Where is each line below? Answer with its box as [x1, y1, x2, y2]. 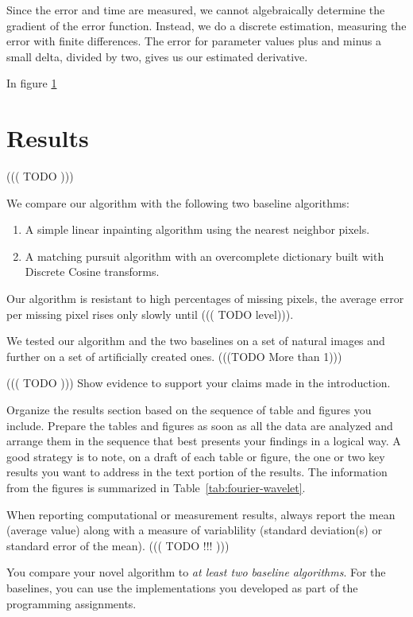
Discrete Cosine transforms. [25, 263, 160, 280]
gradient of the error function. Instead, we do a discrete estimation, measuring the [6, 17, 407, 33]
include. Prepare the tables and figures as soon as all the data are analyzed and [6, 417, 393, 433]
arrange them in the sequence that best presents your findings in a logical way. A [6, 433, 401, 449]
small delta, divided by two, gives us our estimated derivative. [6, 48, 308, 64]
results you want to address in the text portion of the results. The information [6, 464, 388, 480]
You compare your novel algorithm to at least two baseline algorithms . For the [6, 564, 386, 580]
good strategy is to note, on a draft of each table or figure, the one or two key [6, 448, 385, 464]
